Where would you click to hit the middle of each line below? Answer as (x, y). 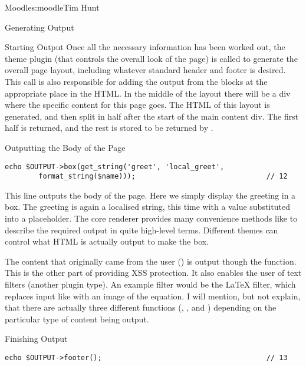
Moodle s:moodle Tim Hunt (52, 7)
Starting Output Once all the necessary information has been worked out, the (145, 47)
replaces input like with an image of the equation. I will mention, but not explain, (153, 296)
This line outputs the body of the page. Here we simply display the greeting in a (150, 195)
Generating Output (40, 27)
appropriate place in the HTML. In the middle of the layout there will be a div (148, 93)
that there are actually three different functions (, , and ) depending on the (141, 307)
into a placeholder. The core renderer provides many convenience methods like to (151, 218)
